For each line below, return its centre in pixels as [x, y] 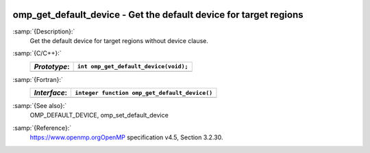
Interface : [51, 93]
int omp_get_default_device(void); [133, 67]
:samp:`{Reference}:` [42, 128]
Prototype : [52, 66]
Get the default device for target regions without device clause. [119, 40]
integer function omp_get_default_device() [144, 93]
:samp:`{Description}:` [44, 31]
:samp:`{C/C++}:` [37, 53]
